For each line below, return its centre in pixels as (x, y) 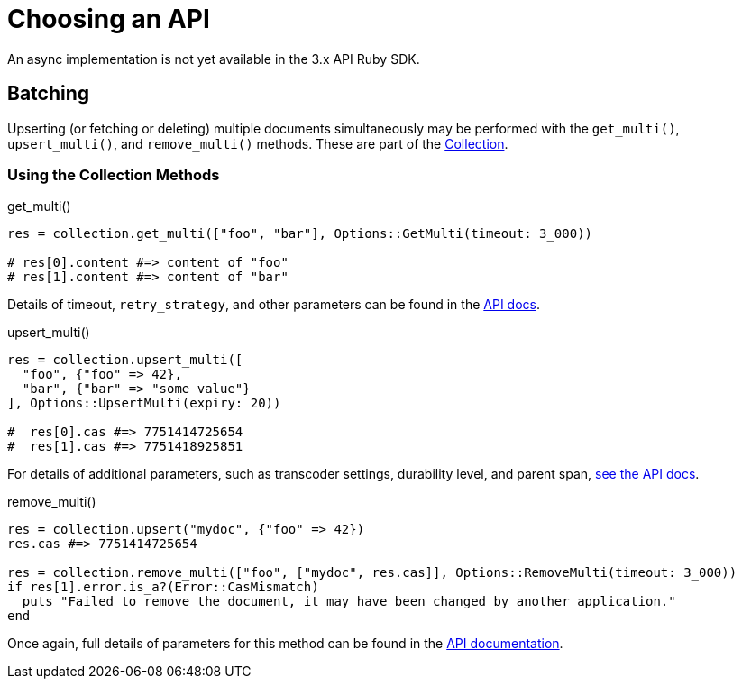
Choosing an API (109, 19)
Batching (49, 94)
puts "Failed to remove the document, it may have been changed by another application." (349, 602)
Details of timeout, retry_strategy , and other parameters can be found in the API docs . (274, 305)
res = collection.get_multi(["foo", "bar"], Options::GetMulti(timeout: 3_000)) (300, 234)
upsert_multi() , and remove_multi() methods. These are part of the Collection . (258, 143)
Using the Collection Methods (114, 174)
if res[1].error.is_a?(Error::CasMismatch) (163, 587)
